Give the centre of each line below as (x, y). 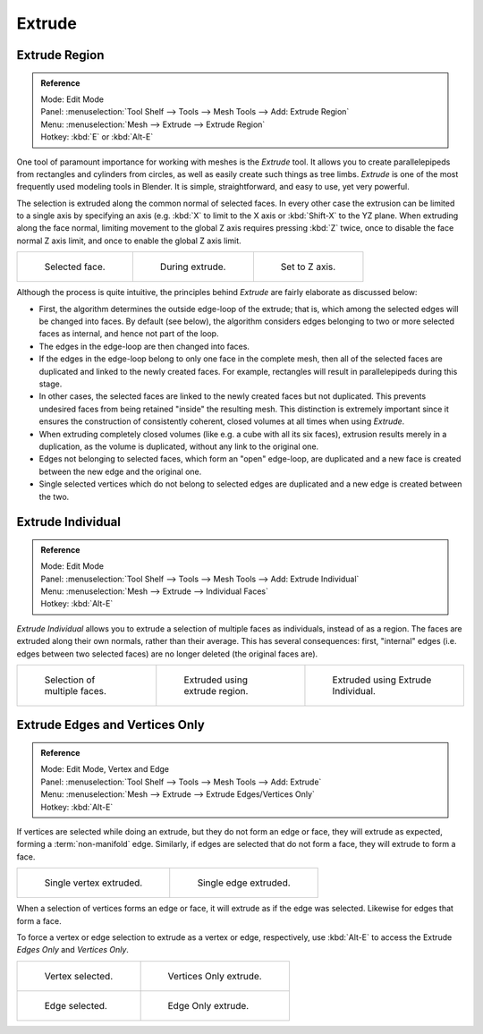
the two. (54, 496)
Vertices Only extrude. (215, 976)
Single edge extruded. (244, 883)
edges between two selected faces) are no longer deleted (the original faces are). (167, 654)
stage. (51, 384)
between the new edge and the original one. (120, 471)
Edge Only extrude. (208, 1005)
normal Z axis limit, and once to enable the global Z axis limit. (129, 241)
